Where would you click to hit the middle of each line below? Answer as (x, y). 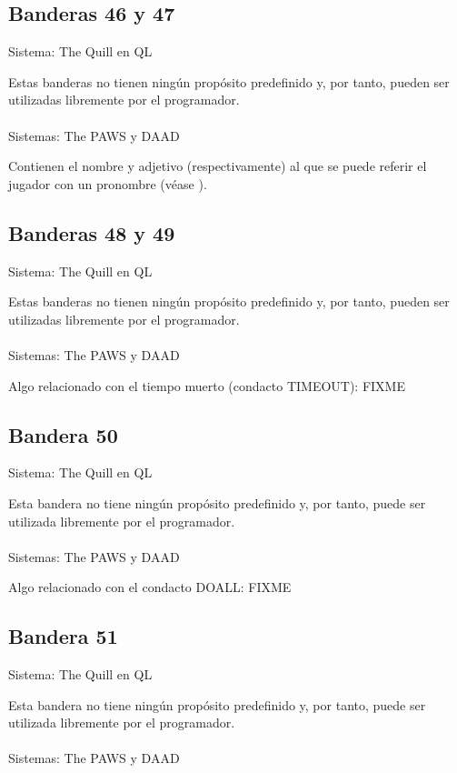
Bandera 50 (63, 434)
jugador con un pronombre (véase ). (108, 183)
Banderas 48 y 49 (92, 232)
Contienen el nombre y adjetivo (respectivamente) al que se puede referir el (218, 166)
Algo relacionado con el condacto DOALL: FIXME (150, 587)
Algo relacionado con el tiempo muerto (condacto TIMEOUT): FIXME (207, 385)
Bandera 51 (63, 636)
